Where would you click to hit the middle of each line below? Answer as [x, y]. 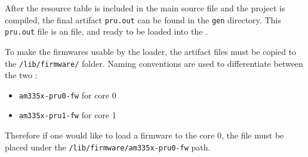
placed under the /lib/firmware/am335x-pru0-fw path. [108, 147]
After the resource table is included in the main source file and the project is [145, 8]
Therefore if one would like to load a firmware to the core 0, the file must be [144, 135]
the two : [21, 75]
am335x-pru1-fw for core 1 [67, 115]
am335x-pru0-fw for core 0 [67, 95]
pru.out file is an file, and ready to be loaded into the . [106, 31]
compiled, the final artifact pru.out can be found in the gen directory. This [143, 19]
